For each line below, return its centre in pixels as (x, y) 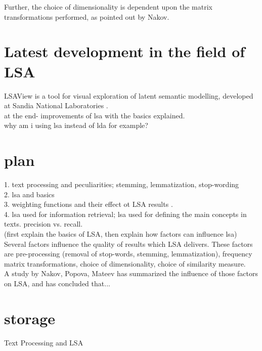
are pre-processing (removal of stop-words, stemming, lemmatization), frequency (128, 254)
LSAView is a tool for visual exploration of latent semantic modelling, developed (129, 95)
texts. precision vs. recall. (43, 224)
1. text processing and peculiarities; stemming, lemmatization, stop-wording (122, 184)
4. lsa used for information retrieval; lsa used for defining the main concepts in (125, 214)
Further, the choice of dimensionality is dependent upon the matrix (108, 7)
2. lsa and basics (29, 194)
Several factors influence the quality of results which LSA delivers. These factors (128, 244)
